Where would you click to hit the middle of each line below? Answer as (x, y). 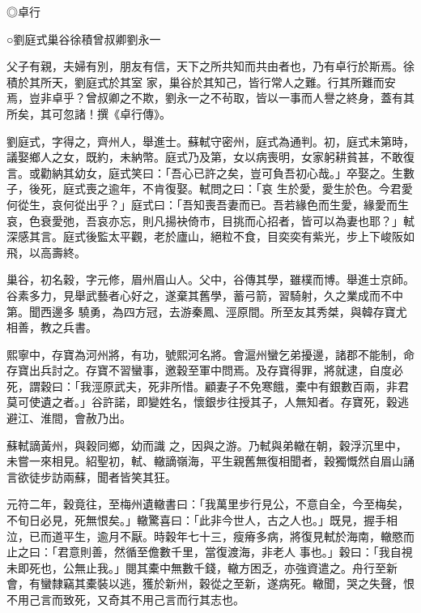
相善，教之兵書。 (52, 327)
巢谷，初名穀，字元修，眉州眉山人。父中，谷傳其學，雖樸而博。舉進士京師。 (210, 279)
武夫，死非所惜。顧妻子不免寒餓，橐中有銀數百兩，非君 (261, 386)
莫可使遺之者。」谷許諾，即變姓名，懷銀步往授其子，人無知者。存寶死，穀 (202, 402)
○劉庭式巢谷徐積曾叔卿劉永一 (84, 39)
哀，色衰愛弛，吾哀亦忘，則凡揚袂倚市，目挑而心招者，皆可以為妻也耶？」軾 (210, 220)
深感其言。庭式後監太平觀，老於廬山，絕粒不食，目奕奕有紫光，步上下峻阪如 (210, 236)
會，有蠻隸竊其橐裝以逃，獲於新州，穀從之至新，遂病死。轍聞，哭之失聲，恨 (210, 583)
